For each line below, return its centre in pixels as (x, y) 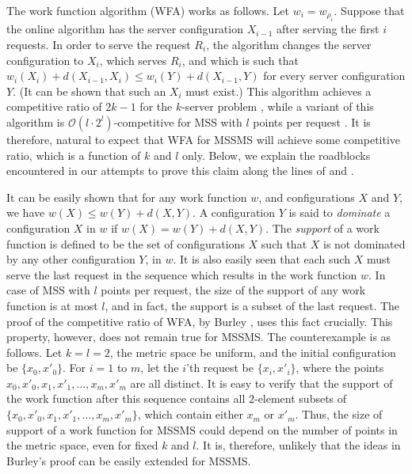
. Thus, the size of (339, 414)
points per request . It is (312, 121)
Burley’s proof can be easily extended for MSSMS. (129, 460)
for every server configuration (334, 76)
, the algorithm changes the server (289, 44)
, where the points (340, 368)
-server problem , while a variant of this (278, 106)
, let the (160, 368)
